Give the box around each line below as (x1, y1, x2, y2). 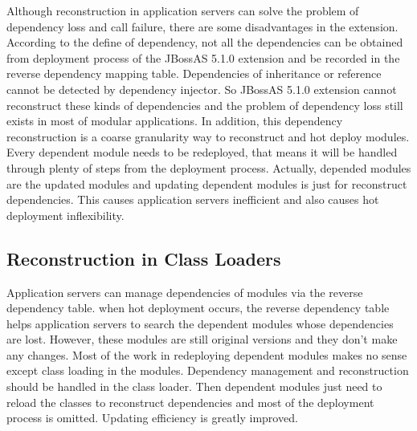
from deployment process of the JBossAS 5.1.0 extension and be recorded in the (6, 49, 400, 66)
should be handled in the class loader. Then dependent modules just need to (6, 378, 382, 395)
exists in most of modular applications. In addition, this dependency (6, 112, 343, 129)
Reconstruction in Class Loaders (6, 246, 281, 270)
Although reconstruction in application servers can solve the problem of (6, 2, 359, 18)
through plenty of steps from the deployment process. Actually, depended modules (6, 159, 411, 176)
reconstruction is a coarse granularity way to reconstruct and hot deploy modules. (6, 128, 410, 144)
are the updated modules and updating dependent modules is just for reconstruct (6, 175, 407, 192)
